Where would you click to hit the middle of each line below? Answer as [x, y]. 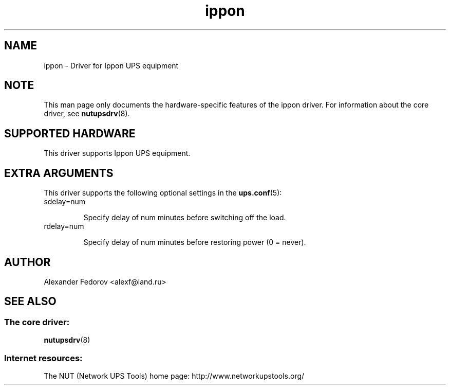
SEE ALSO [30, 302]
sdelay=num [64, 202]
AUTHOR [27, 262]
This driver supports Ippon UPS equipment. [117, 153]
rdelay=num [64, 226]
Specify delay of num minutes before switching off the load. [185, 218]
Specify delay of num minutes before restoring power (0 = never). [195, 242]
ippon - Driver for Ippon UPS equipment [111, 65]
